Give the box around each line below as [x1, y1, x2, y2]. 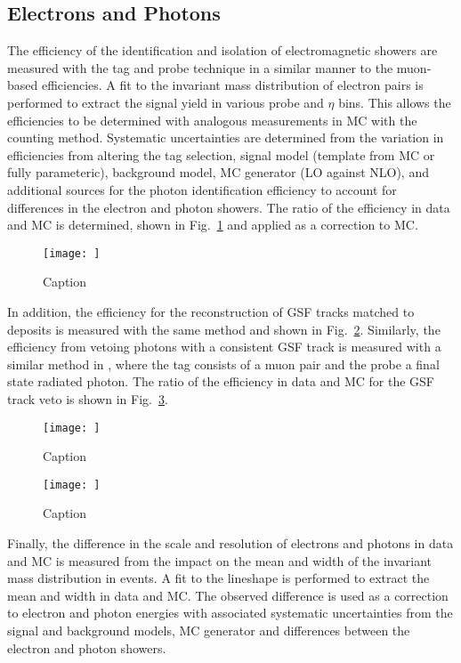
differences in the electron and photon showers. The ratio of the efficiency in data [7, 198, 450, 216]
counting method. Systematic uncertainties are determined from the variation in [7, 128, 444, 147]
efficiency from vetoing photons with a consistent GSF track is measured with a [7, 337, 441, 356]
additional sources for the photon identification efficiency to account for [7, 180, 397, 198]
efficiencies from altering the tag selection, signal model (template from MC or [7, 145, 435, 164]
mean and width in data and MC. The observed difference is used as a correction [7, 586, 449, 604]
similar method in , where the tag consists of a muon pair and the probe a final [7, 354, 440, 373]
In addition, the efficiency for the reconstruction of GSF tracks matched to [7, 302, 415, 320]
